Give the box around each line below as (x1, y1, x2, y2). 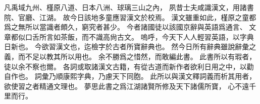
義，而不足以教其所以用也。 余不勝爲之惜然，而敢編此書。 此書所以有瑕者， (4, 51, 256, 61)
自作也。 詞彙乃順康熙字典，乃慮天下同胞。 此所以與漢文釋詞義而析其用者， (4, 71, 256, 81)
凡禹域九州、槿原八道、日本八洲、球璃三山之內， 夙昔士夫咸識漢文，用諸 (4, 2, 247, 12)
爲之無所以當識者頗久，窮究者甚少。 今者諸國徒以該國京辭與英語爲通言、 (4, 22, 247, 32)
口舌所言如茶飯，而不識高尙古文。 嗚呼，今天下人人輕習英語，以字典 (25, 31, 254, 42)
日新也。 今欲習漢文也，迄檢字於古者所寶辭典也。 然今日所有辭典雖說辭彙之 (4, 41, 256, 52)
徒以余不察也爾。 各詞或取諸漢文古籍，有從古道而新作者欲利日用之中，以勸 (4, 61, 254, 71)
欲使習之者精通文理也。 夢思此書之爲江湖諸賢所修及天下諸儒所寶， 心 (4, 80, 235, 91)
